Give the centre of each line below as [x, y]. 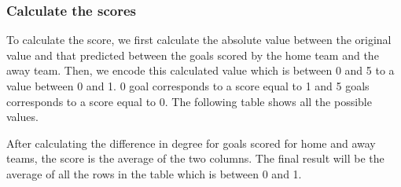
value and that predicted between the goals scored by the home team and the [193, 55]
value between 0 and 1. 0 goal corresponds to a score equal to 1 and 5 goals [188, 86]
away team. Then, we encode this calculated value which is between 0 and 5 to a [200, 70]
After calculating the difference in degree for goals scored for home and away [191, 143]
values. [22, 117]
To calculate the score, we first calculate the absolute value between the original [199, 40]
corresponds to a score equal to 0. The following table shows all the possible [189, 101]
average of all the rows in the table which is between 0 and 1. [154, 173]
